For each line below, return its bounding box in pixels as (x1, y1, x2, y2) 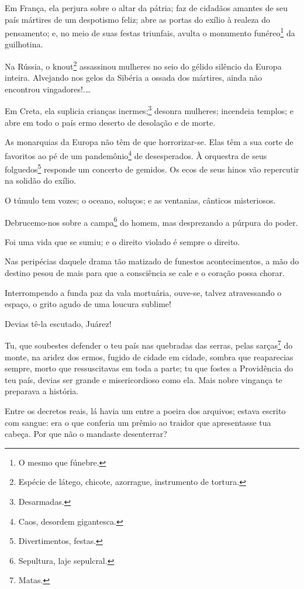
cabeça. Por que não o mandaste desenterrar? (5, 428, 167, 440)
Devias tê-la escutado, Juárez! (5, 317, 112, 329)
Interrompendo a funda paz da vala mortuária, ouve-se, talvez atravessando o (5, 286, 282, 298)
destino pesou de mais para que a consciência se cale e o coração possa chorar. (5, 267, 285, 279)
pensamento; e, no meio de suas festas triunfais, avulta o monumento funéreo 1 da (5, 25, 295, 39)
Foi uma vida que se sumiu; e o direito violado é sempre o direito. (5, 235, 240, 247)
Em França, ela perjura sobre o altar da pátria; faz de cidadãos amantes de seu (5, 2, 288, 13)
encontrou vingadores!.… (5, 82, 91, 95)
